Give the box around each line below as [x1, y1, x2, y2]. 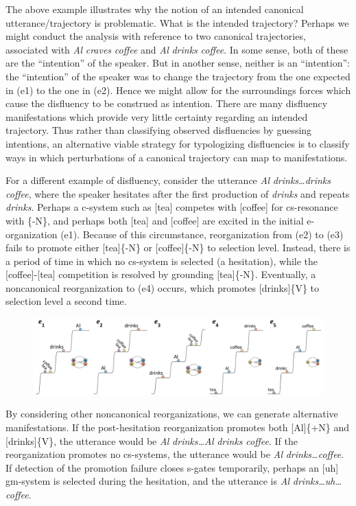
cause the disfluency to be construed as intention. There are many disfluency [5, 96, 328, 111]
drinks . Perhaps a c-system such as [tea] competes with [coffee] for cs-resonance [5, 200, 338, 214]
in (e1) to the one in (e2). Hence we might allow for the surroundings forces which [5, 82, 351, 97]
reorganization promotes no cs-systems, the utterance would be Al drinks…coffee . [5, 447, 344, 461]
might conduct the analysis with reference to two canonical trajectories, [5, 29, 306, 43]
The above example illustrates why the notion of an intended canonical [5, 2, 304, 16]
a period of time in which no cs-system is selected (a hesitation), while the [5, 253, 318, 268]
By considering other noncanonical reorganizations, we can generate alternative [5, 406, 338, 421]
